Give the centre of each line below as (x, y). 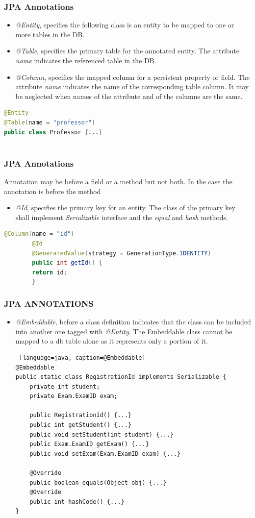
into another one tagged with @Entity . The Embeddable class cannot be (124, 331)
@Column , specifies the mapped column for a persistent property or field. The (133, 77)
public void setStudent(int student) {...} (102, 434)
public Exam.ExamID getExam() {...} (89, 444)
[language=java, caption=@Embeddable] (82, 358)
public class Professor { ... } (53, 132)
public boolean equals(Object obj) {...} (98, 482)
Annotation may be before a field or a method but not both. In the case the (118, 181)
